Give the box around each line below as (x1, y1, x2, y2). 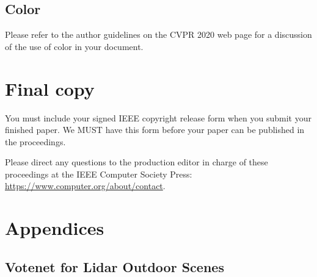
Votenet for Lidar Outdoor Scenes (5, 257, 224, 276)
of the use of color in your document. (5, 40, 144, 52)
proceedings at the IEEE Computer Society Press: (5, 167, 192, 180)
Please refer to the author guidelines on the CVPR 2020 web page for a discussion (5, 28, 312, 41)
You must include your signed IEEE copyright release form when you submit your (5, 111, 312, 124)
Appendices (5, 215, 104, 240)
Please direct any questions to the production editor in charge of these (5, 156, 268, 168)
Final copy (5, 76, 95, 101)
